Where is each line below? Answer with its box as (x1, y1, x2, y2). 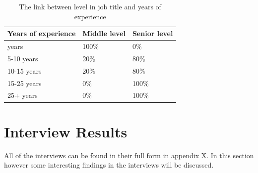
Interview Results (4, 121, 128, 141)
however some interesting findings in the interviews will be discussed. (4, 160, 214, 170)
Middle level (82, 28, 126, 39)
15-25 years (7, 78, 42, 88)
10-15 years (7, 65, 42, 76)
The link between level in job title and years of (19, 1, 161, 11)
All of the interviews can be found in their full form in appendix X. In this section (4, 150, 254, 160)
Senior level (132, 28, 173, 39)
